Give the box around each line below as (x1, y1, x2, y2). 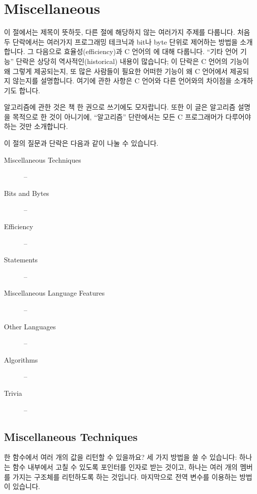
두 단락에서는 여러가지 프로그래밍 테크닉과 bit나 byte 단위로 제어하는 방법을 (4, 36, 238, 47)
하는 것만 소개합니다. (4, 121, 68, 131)
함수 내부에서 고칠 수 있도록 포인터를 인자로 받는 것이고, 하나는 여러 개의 (12, 461, 238, 472)
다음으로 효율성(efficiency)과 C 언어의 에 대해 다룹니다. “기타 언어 (36, 46, 238, 57)
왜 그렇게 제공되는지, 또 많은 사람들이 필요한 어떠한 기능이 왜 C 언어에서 (4, 65, 228, 76)
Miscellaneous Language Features (4, 288, 105, 298)
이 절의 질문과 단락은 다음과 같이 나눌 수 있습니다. (4, 138, 158, 148)
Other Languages (4, 321, 56, 331)
